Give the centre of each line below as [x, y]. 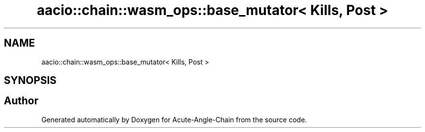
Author [21, 101]
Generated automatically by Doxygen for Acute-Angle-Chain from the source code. [174, 119]
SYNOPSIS [30, 81]
